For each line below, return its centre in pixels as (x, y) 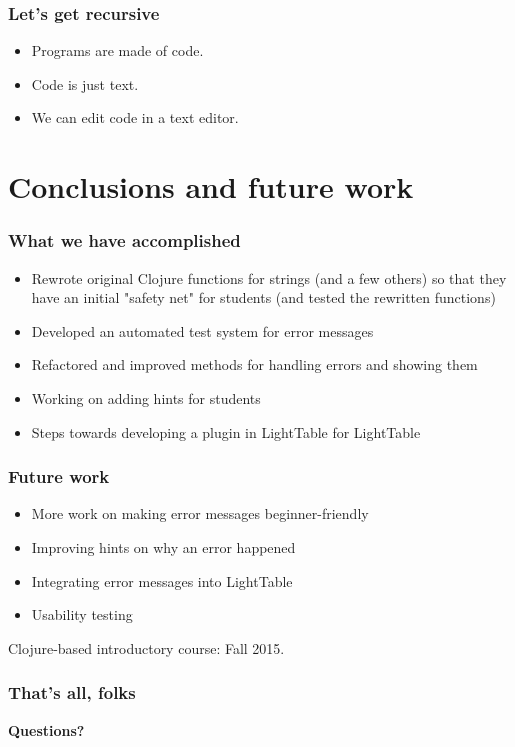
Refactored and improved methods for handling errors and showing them (254, 364)
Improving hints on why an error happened (163, 546)
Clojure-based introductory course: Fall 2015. (146, 647)
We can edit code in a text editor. (135, 117)
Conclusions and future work (211, 186)
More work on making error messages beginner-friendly (200, 513)
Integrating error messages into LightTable (162, 580)
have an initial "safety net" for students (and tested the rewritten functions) (263, 297)
